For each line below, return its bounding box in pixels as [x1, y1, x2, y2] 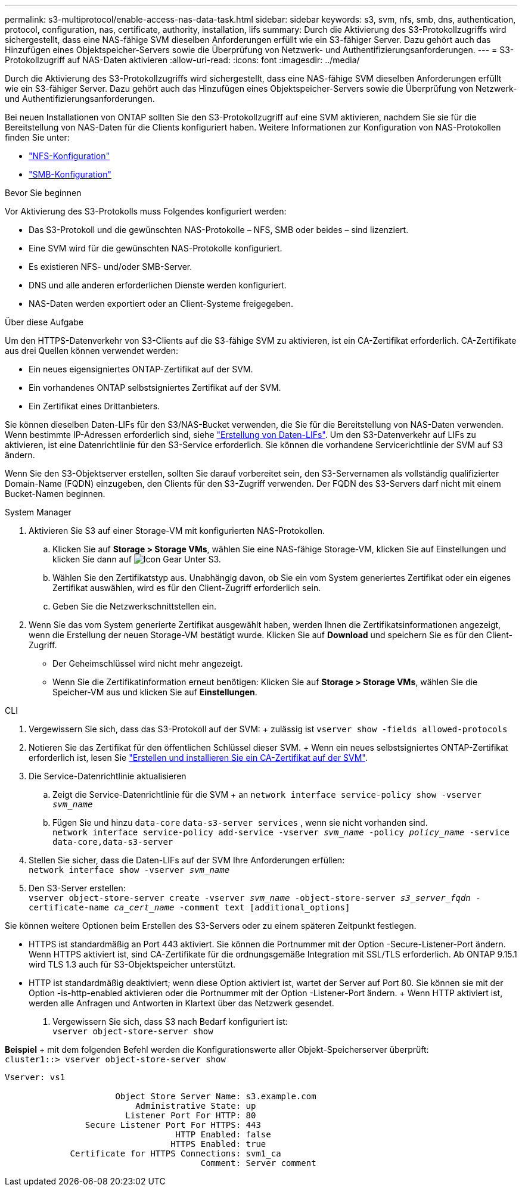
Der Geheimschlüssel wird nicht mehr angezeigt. [52, 658, 243, 668]
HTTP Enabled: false [175, 1130, 271, 1139]
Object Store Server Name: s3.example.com [115, 1092, 316, 1101]
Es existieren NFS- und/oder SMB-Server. [29, 262, 192, 272]
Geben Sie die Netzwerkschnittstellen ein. [52, 601, 217, 611]
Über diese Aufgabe [5, 317, 83, 327]
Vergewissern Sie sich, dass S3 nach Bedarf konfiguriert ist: [52, 1016, 288, 1027]
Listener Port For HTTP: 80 [125, 1111, 256, 1120]
